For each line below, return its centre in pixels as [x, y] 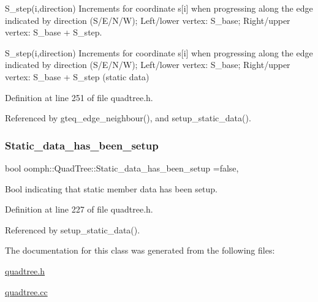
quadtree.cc [26, 291]
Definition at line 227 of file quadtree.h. [79, 209]
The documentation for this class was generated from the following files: [140, 250]
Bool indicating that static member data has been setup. [111, 188]
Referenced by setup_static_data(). [73, 229]
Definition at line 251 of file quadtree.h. [79, 97]
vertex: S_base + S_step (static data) [77, 76]
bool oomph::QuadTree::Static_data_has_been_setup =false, [122, 168]
